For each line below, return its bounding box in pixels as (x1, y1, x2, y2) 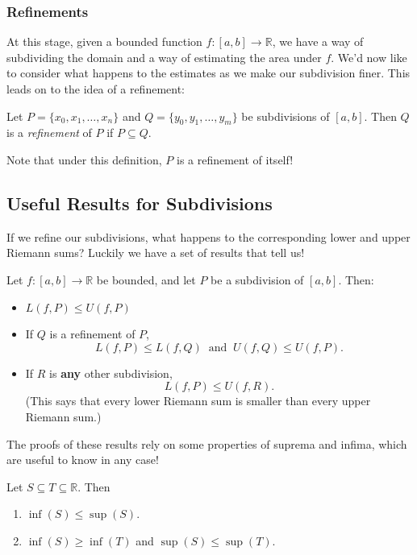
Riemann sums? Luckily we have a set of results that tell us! (6, 244, 305, 261)
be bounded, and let (96, 271, 196, 288)
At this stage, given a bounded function (6, 33, 202, 50)
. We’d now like (331, 48, 407, 65)
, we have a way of (272, 33, 364, 50)
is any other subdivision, (49, 364, 173, 381)
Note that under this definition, (6, 151, 162, 168)
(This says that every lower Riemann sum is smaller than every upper (25, 392, 371, 409)
